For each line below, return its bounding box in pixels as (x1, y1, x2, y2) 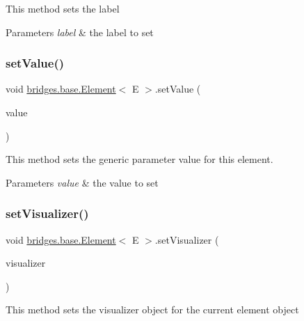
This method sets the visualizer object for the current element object (6, 302, 299, 317)
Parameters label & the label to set (6, 24, 154, 39)
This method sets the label (6, 1, 120, 15)
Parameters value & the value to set (6, 175, 159, 189)
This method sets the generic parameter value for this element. (6, 152, 273, 166)
